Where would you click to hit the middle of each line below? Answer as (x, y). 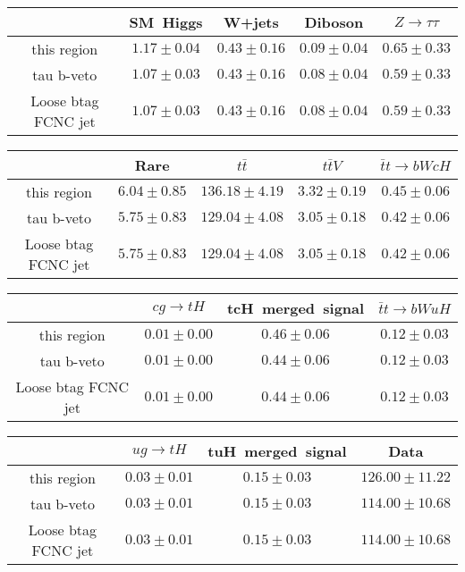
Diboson (334, 22)
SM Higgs (166, 22)
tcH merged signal (296, 308)
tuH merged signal (277, 451)
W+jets (251, 22)
